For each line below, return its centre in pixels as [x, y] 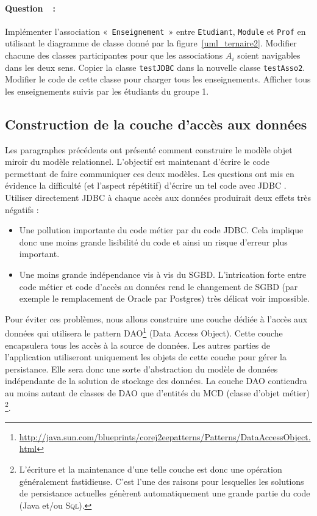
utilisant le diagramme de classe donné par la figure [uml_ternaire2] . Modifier [151, 43]
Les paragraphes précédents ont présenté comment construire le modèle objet [149, 149]
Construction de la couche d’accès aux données [156, 124]
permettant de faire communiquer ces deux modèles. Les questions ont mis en [150, 173]
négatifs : [22, 209]
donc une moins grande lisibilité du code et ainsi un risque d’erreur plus [153, 242]
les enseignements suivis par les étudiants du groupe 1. [107, 91]
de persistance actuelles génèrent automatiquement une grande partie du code [165, 493]
